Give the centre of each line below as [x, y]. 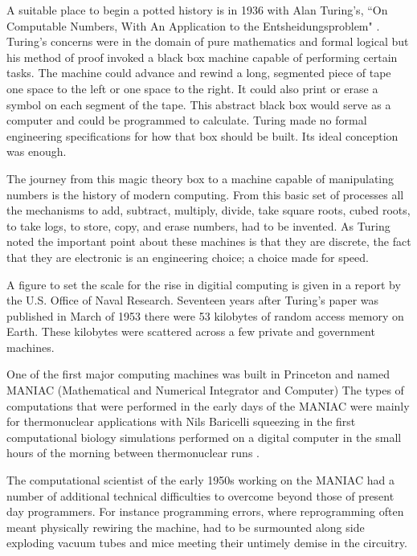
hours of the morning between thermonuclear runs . [133, 453]
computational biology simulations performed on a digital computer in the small [204, 437]
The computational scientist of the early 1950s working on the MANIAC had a [200, 480]
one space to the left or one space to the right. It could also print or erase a [192, 88]
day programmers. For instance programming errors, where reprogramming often [205, 511]
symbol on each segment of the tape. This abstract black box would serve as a [199, 104]
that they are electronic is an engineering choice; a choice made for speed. [188, 257]
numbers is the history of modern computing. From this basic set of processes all [205, 194]
